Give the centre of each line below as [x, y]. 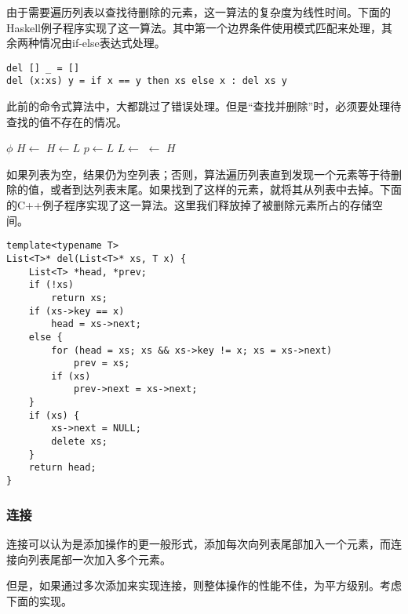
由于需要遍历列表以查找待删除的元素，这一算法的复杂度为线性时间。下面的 [199, 12]
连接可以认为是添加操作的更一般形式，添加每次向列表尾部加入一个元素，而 [199, 543]
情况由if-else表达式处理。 [102, 43]
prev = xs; [102, 363]
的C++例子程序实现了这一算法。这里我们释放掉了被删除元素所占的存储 [189, 205]
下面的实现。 [39, 600]
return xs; [79, 298]
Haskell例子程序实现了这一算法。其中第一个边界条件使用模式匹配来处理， [194, 27]
